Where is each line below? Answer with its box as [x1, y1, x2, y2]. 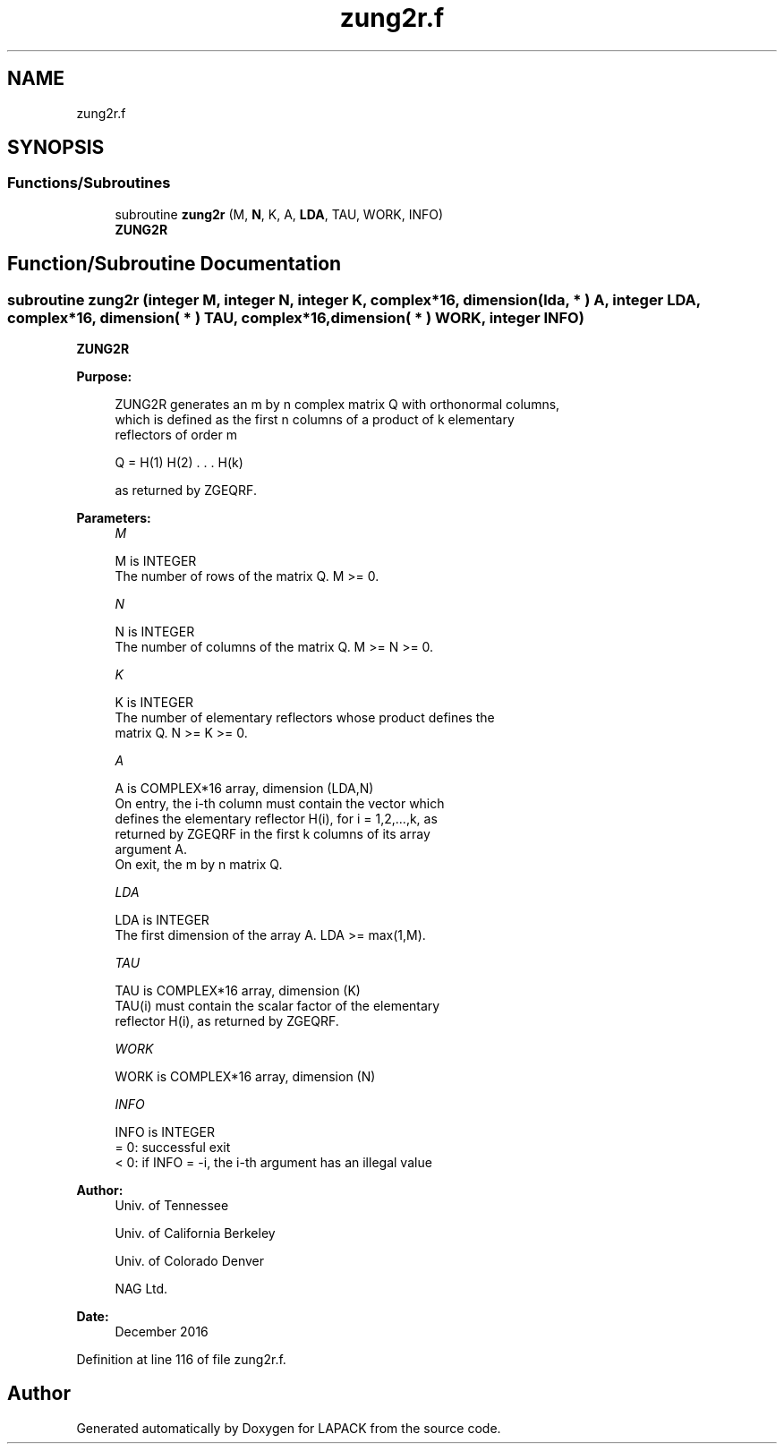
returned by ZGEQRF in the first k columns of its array [115, 826, 430, 842]
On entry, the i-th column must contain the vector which [115, 796, 445, 812]
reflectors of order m [115, 427, 237, 443]
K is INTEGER [115, 695, 194, 711]
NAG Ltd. [115, 1281, 168, 1297]
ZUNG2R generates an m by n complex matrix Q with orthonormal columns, [115, 397, 560, 413]
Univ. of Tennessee [115, 1198, 229, 1214]
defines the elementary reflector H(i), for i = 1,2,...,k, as [115, 811, 438, 827]
